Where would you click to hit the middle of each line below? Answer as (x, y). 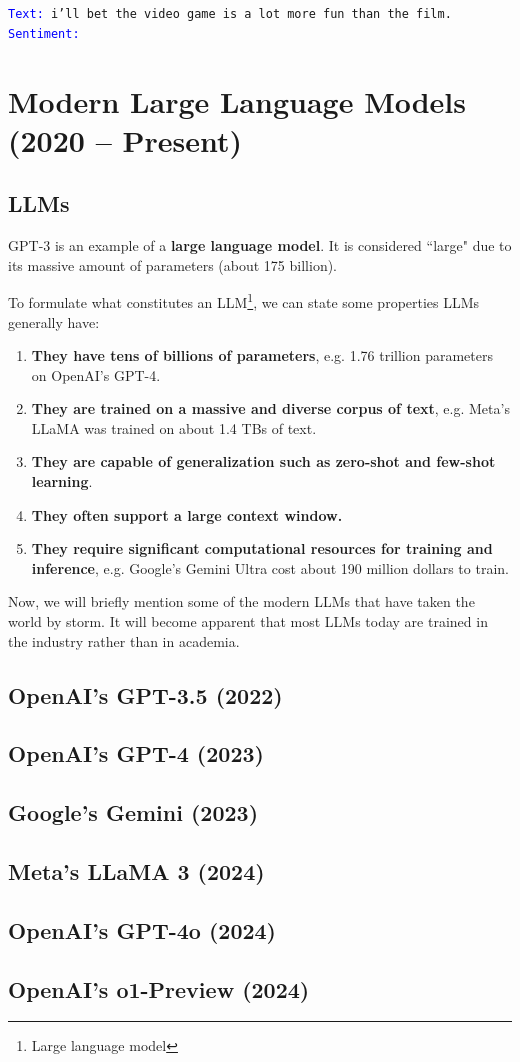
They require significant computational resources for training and (262, 548)
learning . (62, 481)
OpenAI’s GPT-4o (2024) (142, 929)
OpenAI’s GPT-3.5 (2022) (145, 694)
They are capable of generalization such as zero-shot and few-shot (263, 461)
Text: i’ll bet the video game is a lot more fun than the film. (230, 14)
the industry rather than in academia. (124, 640)
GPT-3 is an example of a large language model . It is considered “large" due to (260, 245)
